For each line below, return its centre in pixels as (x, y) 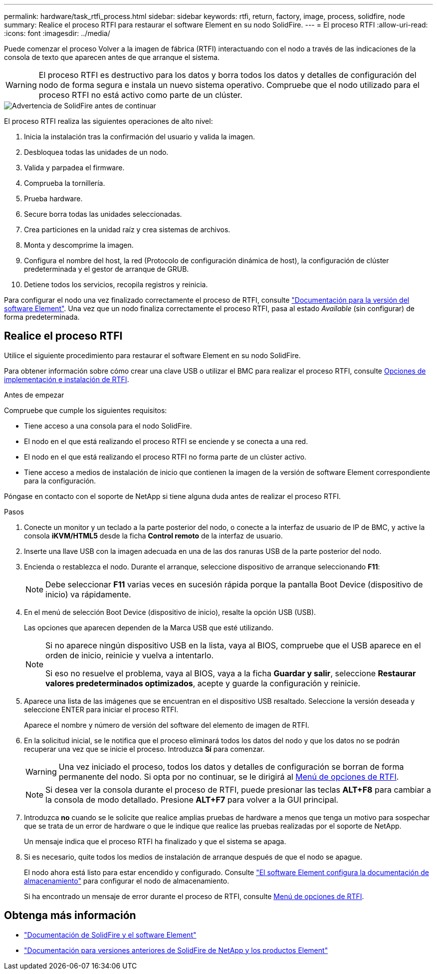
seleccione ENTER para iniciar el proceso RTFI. (101, 709)
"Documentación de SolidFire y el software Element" (110, 935)
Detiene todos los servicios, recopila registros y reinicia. (116, 284)
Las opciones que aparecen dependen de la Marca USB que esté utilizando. (149, 627)
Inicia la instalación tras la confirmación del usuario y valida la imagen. (140, 137)
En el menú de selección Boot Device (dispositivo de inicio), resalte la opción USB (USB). (170, 612)
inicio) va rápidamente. (88, 594)
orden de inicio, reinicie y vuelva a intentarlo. (130, 655)
